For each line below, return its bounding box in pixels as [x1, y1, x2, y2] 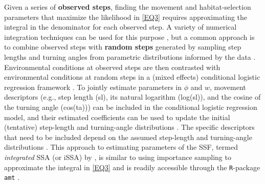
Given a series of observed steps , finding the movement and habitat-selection [4, 2, 251, 12]
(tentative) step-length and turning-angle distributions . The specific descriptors [4, 122, 255, 132]
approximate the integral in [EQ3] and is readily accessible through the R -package [4, 162, 260, 172]
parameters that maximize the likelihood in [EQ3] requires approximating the [4, 11, 248, 22]
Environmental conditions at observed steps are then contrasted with [4, 61, 220, 72]
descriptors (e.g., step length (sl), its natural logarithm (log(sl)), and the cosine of [4, 91, 261, 102]
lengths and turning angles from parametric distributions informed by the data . [4, 51, 256, 62]
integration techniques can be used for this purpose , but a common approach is [4, 31, 255, 42]
